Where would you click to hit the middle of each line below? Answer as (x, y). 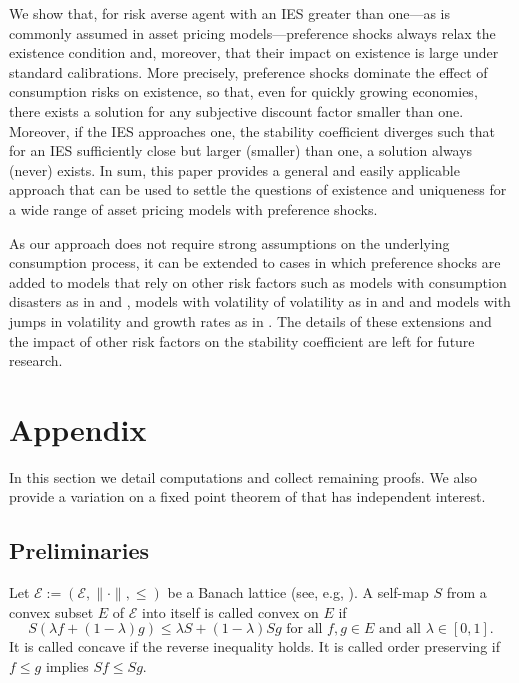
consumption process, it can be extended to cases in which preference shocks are (255, 262)
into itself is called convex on (230, 611)
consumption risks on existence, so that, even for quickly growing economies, (243, 91)
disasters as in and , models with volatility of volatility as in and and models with (260, 301)
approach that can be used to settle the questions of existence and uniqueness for (258, 189)
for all (304, 629)
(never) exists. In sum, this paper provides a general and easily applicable (234, 169)
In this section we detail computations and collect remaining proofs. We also (243, 476)
